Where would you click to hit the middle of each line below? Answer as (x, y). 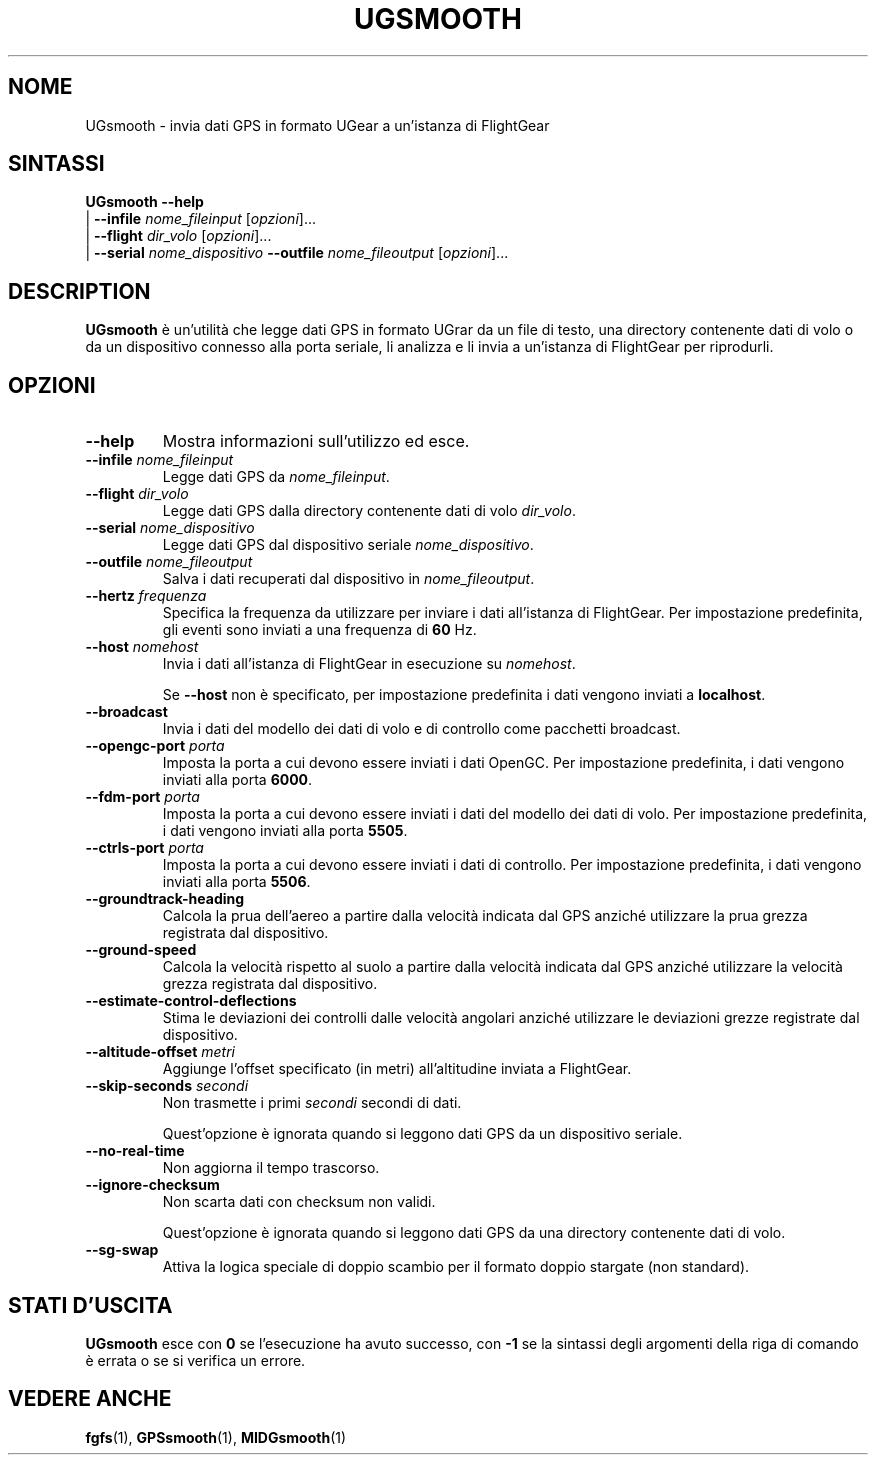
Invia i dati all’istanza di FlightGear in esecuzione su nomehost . (369, 664)
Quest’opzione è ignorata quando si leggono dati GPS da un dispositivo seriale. (422, 1134)
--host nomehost (142, 647)
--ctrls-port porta (144, 848)
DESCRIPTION (79, 291)
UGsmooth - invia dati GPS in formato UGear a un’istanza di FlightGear (317, 125)
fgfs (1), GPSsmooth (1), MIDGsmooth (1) (216, 1437)
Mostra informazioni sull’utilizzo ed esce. (316, 441)
